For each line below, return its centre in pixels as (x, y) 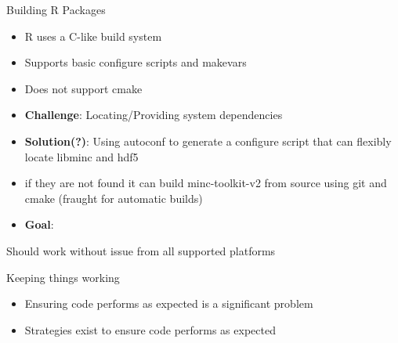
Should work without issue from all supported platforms (141, 250)
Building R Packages (56, 9)
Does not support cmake (83, 88)
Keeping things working (63, 277)
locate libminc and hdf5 (81, 156)
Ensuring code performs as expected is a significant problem (169, 303)
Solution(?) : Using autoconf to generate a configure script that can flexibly (208, 141)
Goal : (39, 224)
